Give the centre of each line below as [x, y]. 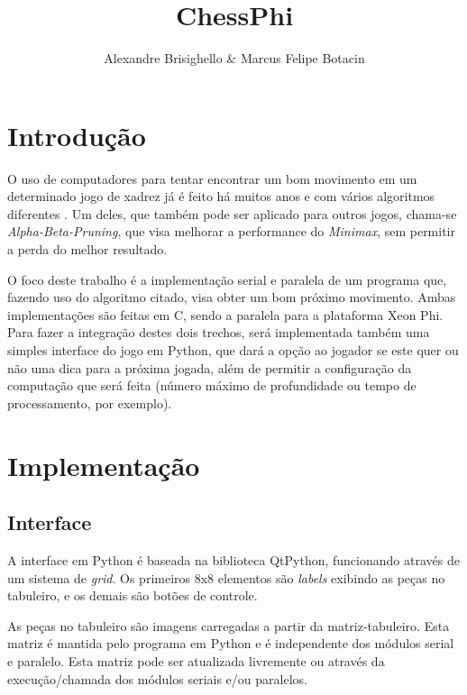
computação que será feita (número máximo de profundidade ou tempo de [212, 385]
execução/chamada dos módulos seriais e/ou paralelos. [157, 678]
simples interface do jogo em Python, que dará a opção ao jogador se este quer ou [233, 350]
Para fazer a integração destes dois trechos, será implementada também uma [219, 332]
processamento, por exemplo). [90, 402]
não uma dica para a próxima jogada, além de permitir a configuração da [210, 367]
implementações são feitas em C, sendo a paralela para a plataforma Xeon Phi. [225, 314]
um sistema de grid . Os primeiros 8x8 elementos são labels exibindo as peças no [226, 577]
